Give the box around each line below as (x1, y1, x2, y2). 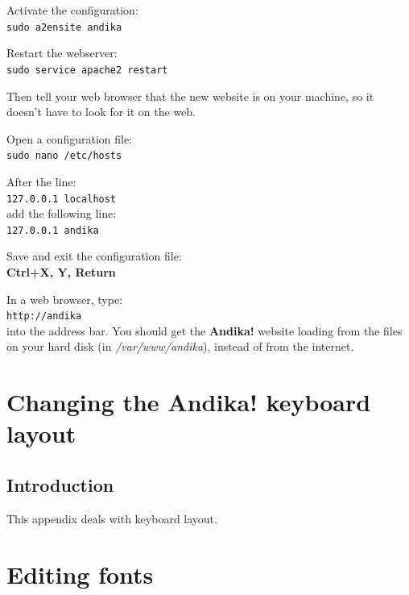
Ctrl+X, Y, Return (6, 264, 116, 281)
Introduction (6, 472, 114, 497)
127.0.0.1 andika (6, 224, 99, 236)
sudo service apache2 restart (6, 64, 168, 76)
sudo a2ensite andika (6, 21, 122, 33)
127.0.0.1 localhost (6, 193, 117, 205)
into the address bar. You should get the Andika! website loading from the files (6, 322, 403, 339)
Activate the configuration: (6, 2, 138, 18)
